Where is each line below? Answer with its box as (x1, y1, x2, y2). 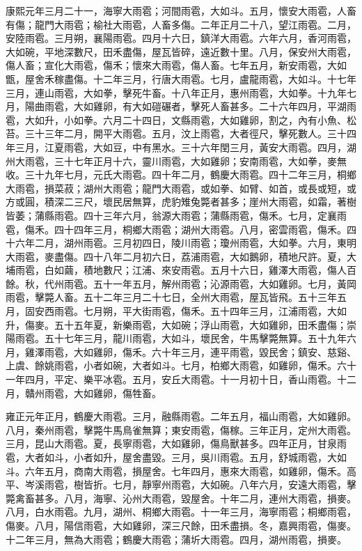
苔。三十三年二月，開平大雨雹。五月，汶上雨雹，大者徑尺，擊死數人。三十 (6, 126, 347, 141)
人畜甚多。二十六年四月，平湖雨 (210, 99, 356, 114)
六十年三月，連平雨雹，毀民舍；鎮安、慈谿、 (151, 344, 356, 359)
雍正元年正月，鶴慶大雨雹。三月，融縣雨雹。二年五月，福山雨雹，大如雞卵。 (6, 409, 356, 424)
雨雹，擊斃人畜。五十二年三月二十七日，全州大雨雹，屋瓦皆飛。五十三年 (6, 290, 337, 304)
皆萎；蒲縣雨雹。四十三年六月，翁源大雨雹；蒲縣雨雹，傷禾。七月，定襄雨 (6, 208, 347, 222)
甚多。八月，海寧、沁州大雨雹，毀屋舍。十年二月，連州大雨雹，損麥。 (34, 490, 356, 505)
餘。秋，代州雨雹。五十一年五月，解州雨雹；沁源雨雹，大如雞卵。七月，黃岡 (6, 276, 356, 290)
